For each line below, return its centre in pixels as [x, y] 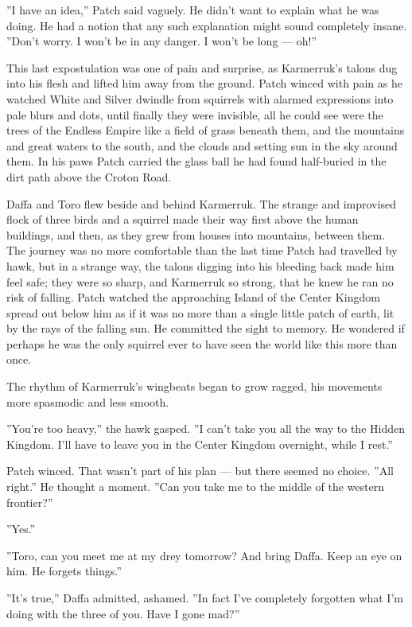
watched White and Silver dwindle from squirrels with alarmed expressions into [200, 98]
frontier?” [30, 502]
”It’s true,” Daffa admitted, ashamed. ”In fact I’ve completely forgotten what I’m [205, 598]
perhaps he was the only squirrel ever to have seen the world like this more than [202, 343]
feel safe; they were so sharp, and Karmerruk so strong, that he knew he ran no [200, 281]
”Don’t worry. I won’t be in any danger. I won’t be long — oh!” [161, 41]
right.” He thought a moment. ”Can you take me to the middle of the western [195, 487]
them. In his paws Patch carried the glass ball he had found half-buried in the [196, 161]
